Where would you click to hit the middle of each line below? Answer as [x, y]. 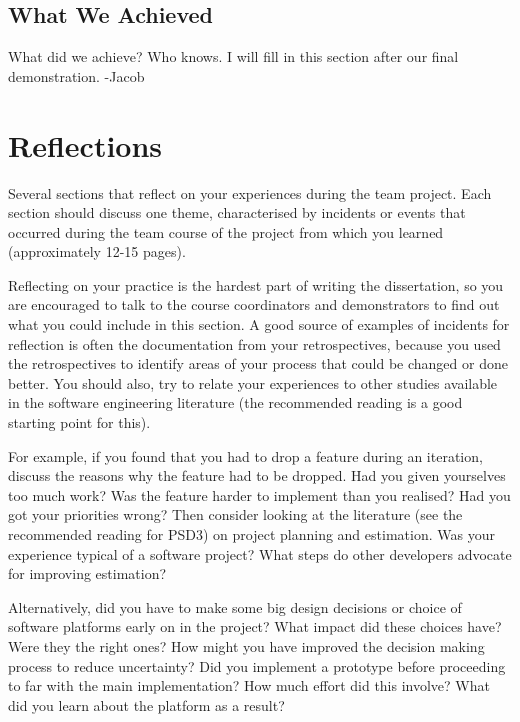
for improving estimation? [87, 573]
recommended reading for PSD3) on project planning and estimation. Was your [251, 534]
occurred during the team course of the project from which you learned [226, 231]
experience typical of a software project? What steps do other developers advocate [260, 553]
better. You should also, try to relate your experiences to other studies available [253, 382]
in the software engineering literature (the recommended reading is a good [235, 402]
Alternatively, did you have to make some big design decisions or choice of [235, 606]
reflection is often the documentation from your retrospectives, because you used [254, 343]
